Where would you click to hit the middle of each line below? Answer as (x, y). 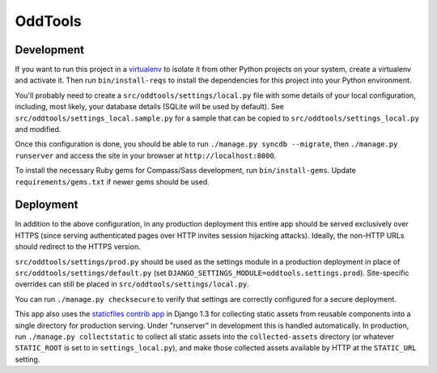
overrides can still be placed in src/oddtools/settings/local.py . (132, 284)
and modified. (38, 129)
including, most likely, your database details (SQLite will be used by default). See (150, 107)
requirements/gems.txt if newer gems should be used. (112, 181)
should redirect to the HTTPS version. (78, 247)
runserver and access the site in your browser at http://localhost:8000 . (146, 155)
